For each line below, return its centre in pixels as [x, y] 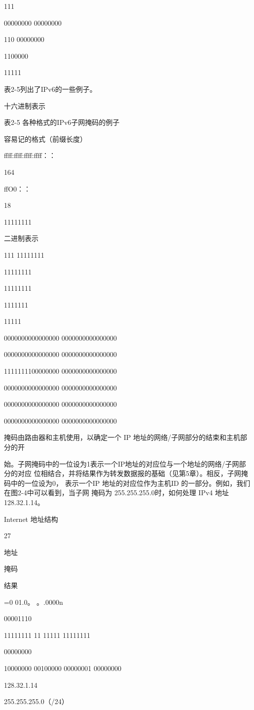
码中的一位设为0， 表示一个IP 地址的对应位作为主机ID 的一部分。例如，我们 [127, 483]
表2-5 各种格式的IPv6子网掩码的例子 [62, 122]
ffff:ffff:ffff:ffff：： [30, 155]
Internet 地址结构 [31, 519]
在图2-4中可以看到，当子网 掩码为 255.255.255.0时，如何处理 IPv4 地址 [116, 493]
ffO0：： [18, 188]
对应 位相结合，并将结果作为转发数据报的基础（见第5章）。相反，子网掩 [133, 473]
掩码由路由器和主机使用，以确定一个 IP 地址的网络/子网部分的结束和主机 [122, 437]
